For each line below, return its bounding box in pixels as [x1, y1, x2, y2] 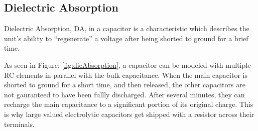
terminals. [4, 118, 35, 129]
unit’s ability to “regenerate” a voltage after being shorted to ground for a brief [4, 33, 248, 43]
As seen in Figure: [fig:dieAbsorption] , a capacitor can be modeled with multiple [4, 59, 251, 70]
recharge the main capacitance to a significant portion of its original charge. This [4, 99, 253, 109]
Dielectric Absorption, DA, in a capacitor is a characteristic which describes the [4, 23, 249, 34]
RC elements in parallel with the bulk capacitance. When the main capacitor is [4, 69, 247, 80]
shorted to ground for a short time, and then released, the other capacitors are [4, 79, 245, 90]
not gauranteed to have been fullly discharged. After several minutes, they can [4, 89, 245, 99]
